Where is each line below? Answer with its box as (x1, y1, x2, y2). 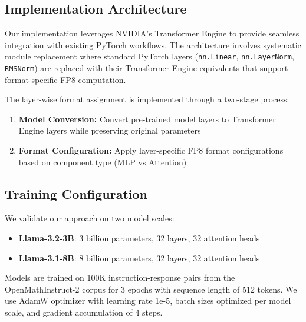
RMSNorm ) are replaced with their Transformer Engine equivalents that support (5, 62, 288, 74)
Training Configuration (5, 184, 147, 203)
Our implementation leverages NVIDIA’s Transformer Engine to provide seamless (5, 27, 300, 39)
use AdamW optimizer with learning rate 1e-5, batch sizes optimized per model (5, 294, 291, 307)
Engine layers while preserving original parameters (18, 124, 201, 137)
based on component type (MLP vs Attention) (18, 155, 187, 168)
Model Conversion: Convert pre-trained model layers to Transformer (18, 112, 276, 125)
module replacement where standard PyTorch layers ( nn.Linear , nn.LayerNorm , (5, 50, 294, 62)
